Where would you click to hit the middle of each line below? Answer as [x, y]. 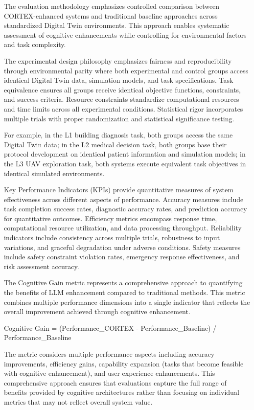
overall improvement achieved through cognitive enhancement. [97, 311]
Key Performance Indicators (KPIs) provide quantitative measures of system [119, 190]
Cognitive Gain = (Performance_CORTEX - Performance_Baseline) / [110, 328]
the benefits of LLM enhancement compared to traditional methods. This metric [125, 292]
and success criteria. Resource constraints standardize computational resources [122, 99]
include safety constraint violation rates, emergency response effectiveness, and [122, 257]
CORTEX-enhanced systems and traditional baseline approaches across [111, 15]
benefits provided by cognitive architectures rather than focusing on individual [122, 392]
